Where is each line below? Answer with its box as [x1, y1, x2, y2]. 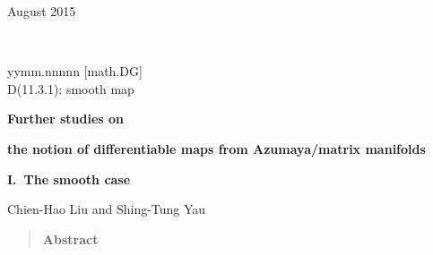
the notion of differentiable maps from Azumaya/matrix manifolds [7, 139, 426, 157]
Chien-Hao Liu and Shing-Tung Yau [7, 200, 206, 218]
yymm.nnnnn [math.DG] [7, 62, 143, 81]
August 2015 [7, 2, 76, 20]
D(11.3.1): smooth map [7, 79, 134, 98]
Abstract [42, 229, 99, 248]
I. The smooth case [7, 169, 131, 188]
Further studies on [7, 109, 125, 128]
